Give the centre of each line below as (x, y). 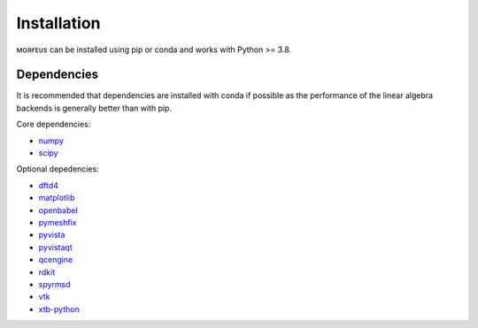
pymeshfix (58, 222)
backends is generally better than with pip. (94, 108)
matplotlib (57, 198)
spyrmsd (54, 284)
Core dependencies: (54, 125)
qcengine (56, 260)
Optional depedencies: (58, 169)
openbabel (58, 210)
